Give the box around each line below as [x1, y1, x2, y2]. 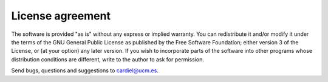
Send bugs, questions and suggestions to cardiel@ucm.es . [11, 67, 159, 74]
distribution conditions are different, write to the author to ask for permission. [11, 55, 205, 63]
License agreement [11, 9, 111, 22]
